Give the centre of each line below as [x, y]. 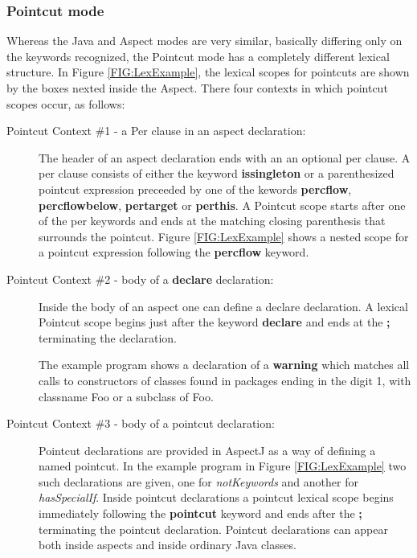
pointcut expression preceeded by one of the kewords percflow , [195, 189]
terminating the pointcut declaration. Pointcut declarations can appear [213, 529]
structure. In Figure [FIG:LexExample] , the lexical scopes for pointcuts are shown [208, 72]
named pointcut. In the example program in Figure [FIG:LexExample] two [223, 466]
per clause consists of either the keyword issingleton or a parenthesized [217, 173]
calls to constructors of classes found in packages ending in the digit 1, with [225, 380]
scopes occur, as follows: [66, 103]
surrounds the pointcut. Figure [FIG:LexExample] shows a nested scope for [224, 236]
